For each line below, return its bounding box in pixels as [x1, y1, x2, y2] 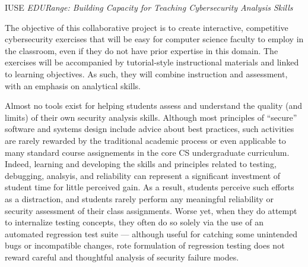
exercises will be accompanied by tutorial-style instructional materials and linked [5, 56, 299, 68]
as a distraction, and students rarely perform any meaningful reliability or [5, 192, 274, 205]
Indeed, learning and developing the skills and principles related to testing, [5, 158, 277, 170]
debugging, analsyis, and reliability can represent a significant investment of [5, 169, 281, 181]
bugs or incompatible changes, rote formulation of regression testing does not [5, 239, 285, 252]
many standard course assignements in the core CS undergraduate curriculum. [5, 146, 290, 158]
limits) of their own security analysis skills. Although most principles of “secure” [5, 111, 297, 123]
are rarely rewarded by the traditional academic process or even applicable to [5, 134, 286, 146]
